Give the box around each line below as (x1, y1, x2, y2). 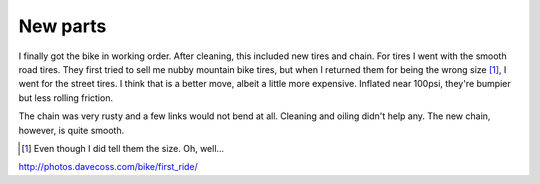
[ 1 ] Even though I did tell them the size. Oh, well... (21, 142, 225, 154)
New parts (18, 15, 107, 37)
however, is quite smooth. (18, 124, 125, 136)
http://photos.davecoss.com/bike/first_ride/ (18, 161, 199, 173)
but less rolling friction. (18, 91, 114, 104)
